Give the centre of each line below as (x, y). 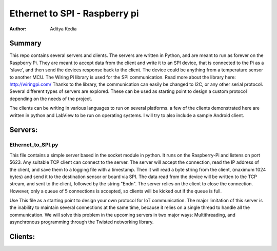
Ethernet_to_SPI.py (34, 145)
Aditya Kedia (63, 29)
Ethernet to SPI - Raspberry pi (74, 13)
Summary (25, 43)
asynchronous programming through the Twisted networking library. (82, 222)
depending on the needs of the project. (51, 99)
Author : (18, 29)
